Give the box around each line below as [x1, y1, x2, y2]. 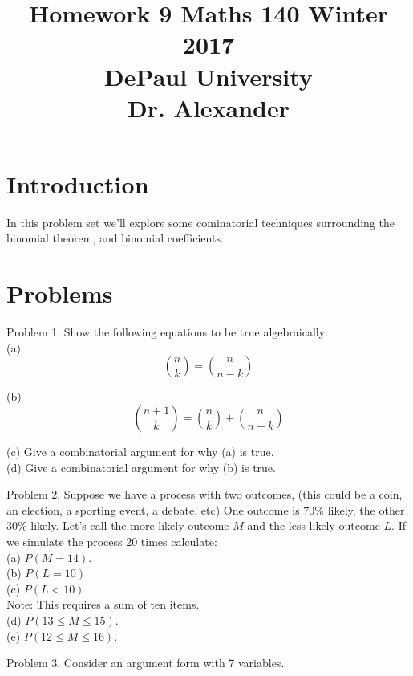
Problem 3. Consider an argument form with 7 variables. [6, 654, 285, 671]
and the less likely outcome [247, 517, 380, 534]
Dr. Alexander [127, 91, 290, 124]
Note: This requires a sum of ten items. [6, 596, 200, 613]
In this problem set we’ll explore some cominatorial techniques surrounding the [6, 214, 395, 230]
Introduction [6, 167, 149, 200]
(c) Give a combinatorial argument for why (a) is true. [6, 442, 274, 459]
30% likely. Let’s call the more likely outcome [6, 517, 229, 534]
